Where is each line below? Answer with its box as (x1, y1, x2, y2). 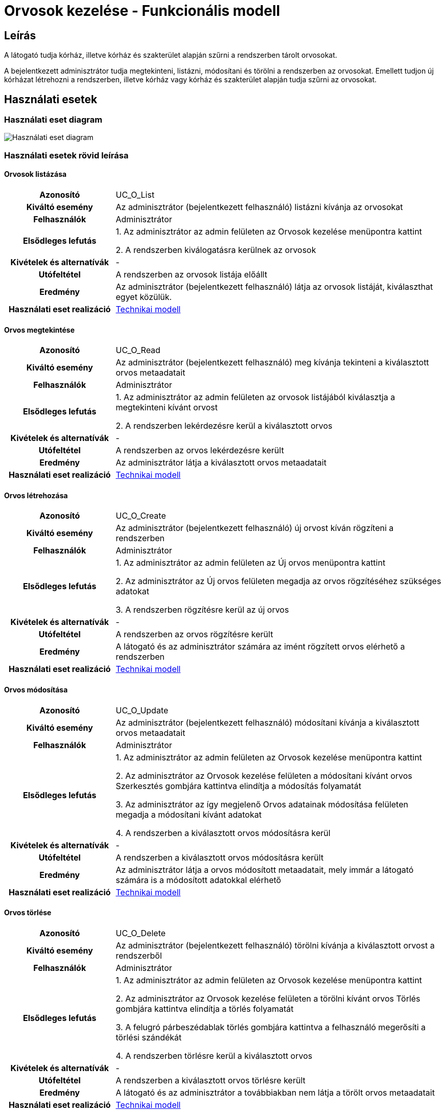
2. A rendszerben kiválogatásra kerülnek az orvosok (115, 244, 316, 255)
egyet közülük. (115, 291, 172, 302)
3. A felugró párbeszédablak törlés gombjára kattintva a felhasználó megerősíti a (115, 1022, 426, 1032)
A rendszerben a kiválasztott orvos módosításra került (115, 852, 324, 863)
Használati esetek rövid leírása (4, 150, 129, 160)
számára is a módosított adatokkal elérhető (115, 874, 282, 885)
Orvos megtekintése (4, 325, 75, 334)
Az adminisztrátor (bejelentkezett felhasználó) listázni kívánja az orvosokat (115, 201, 403, 212)
